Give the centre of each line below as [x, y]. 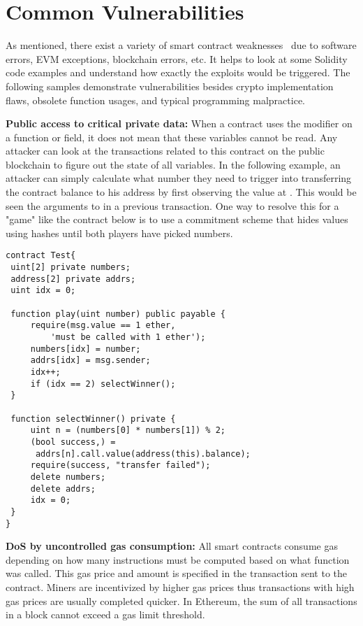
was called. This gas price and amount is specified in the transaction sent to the [177, 573]
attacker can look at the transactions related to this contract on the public [165, 151]
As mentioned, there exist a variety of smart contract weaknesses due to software [181, 45]
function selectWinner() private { [93, 419]
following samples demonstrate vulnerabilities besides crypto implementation [170, 86]
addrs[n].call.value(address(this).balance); [143, 454]
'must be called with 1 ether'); [128, 337]
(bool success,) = [73, 442]
